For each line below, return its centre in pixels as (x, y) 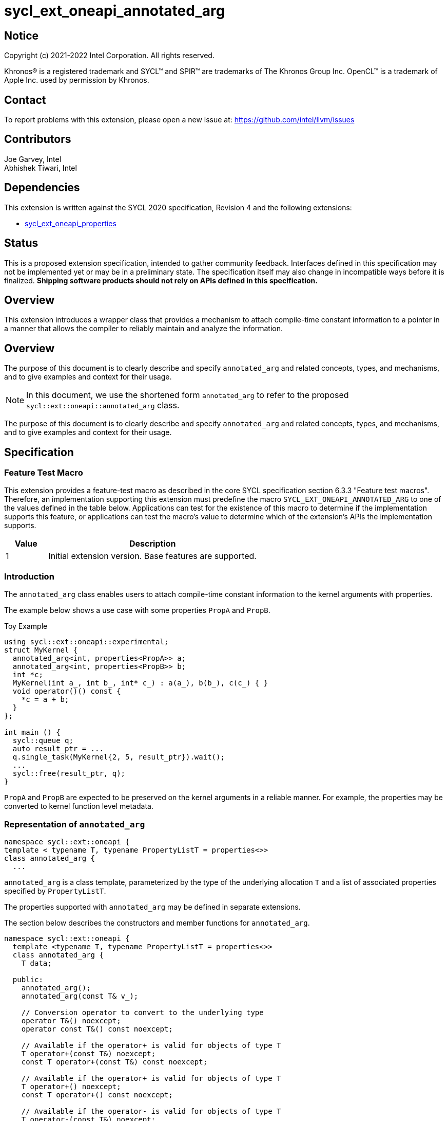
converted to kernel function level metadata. (79, 806)
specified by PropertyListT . (55, 891)
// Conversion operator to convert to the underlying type (142, 1012)
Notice (22, 35)
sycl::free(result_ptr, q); (69, 774)
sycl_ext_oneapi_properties (71, 223)
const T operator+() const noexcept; (97, 1095)
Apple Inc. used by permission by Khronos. (77, 80)
